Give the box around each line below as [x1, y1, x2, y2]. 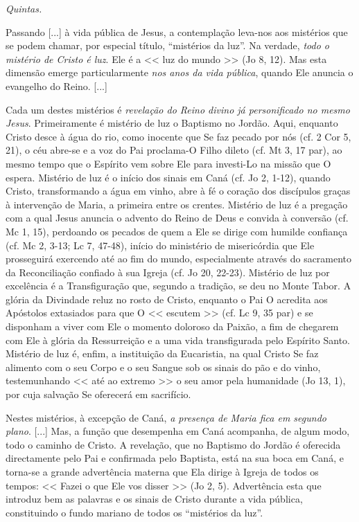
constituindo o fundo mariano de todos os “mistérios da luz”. [6, 505, 263, 519]
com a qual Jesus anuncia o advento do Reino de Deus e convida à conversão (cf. [6, 210, 349, 225]
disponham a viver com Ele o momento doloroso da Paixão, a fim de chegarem [6, 319, 339, 334]
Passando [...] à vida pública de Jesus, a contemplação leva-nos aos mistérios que [6, 24, 348, 39]
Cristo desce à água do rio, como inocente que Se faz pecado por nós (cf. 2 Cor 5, [6, 129, 351, 143]
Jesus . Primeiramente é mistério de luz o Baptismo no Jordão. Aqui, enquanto [6, 116, 338, 130]
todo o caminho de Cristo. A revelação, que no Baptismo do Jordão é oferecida [6, 437, 341, 451]
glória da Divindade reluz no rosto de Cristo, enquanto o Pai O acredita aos [6, 291, 328, 306]
